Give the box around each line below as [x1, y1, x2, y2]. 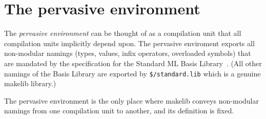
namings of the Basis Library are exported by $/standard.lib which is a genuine [4, 68, 261, 78]
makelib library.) [4, 78, 56, 89]
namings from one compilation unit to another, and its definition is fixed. [4, 105, 234, 116]
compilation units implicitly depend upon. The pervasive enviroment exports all [4, 37, 255, 48]
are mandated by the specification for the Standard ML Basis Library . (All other [4, 57, 262, 68]
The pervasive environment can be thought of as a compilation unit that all [4, 28, 241, 38]
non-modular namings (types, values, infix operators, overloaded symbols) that [4, 48, 251, 58]
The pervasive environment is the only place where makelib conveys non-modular [4, 95, 259, 106]
